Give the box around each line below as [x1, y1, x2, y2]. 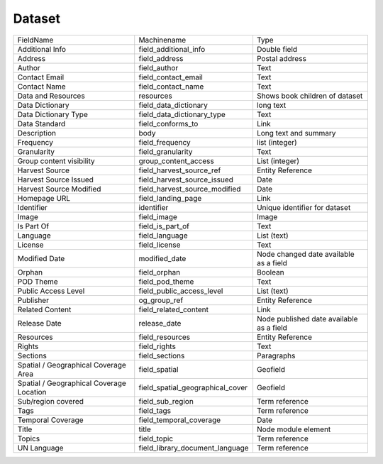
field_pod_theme [138, 277, 194, 287]
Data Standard [17, 118, 66, 128]
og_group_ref [138, 295, 184, 305]
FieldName [17, 35, 54, 45]
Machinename [138, 35, 187, 45]
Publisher [17, 295, 50, 305]
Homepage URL [17, 193, 71, 203]
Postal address [256, 53, 306, 63]
